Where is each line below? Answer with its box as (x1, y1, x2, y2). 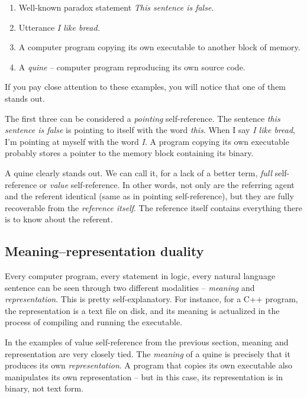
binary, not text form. (5, 382, 84, 394)
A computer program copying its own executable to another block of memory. (18, 41, 300, 53)
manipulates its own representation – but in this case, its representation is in (5, 370, 283, 383)
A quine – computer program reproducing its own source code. (18, 60, 245, 73)
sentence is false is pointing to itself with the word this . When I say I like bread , (5, 124, 295, 136)
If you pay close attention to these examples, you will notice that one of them (5, 80, 286, 93)
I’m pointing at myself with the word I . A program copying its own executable (5, 135, 289, 147)
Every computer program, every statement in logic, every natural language (5, 270, 276, 282)
